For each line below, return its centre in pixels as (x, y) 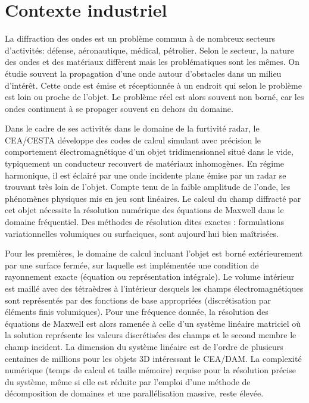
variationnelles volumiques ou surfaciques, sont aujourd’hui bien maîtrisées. (142, 233)
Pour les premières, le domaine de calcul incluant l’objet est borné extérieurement (154, 253)
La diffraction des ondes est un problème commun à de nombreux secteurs (140, 38)
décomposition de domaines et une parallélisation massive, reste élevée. (134, 393)
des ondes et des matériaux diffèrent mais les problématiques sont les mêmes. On (152, 62)
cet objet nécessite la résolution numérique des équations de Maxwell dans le (144, 210)
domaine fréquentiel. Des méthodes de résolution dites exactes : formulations (144, 222)
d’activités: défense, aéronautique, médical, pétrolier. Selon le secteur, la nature (149, 50)
